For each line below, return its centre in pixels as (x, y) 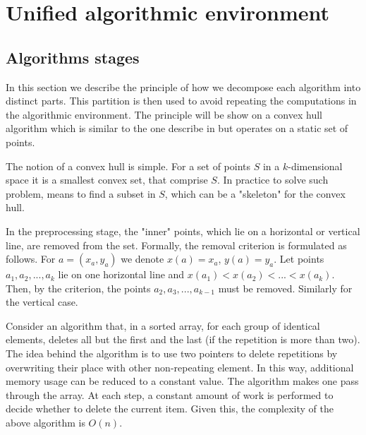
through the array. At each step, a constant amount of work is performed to (170, 394)
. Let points (299, 259)
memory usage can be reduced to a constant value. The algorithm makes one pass (182, 381)
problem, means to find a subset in (81, 193)
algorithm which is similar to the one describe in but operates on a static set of (177, 128)
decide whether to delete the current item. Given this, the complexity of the (170, 409)
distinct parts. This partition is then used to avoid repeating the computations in (181, 101)
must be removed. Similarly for (285, 288)
